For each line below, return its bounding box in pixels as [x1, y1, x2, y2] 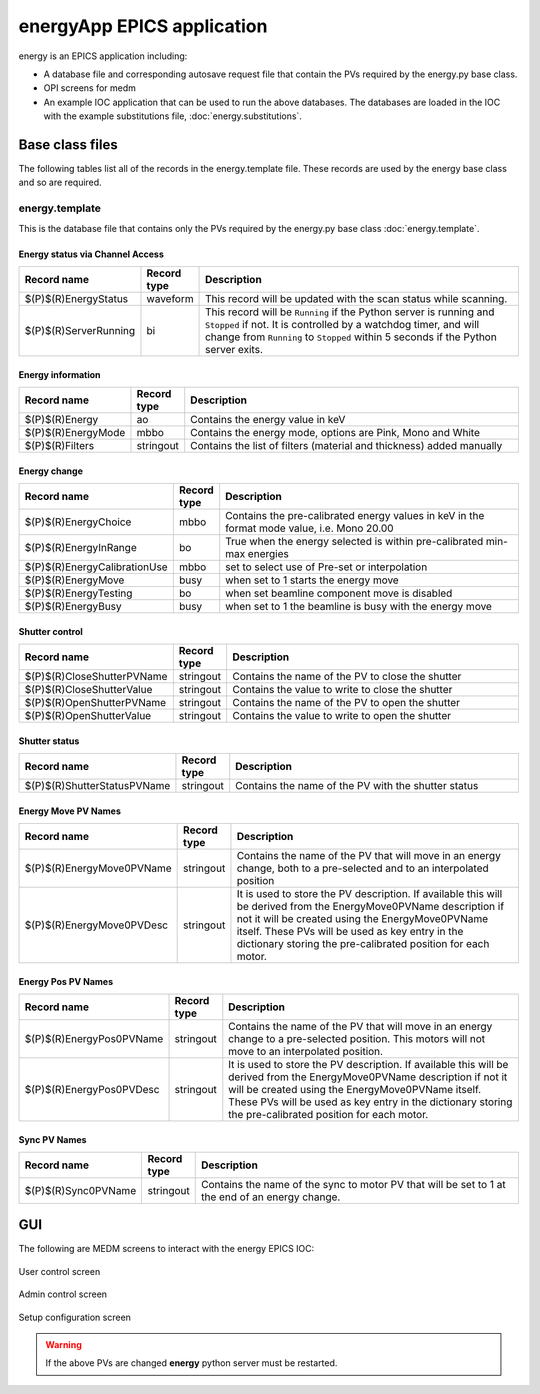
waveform [146, 291, 194, 305]
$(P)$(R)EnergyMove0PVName [24, 861, 172, 875]
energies [247, 546, 289, 560]
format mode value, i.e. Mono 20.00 [225, 521, 394, 535]
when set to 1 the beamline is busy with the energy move [225, 599, 492, 613]
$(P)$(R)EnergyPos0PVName [24, 1031, 164, 1045]
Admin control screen [18, 1288, 108, 1300]
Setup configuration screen [18, 1311, 132, 1323]
